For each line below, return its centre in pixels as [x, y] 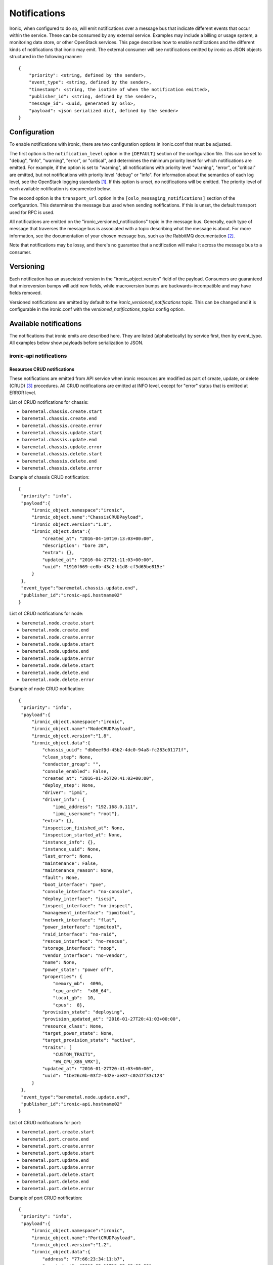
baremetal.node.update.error [58, 658]
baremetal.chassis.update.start [62, 433]
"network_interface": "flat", [80, 920]
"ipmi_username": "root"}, [86, 814]
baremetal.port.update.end [55, 1160]
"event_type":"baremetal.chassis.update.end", [80, 588]
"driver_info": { [64, 800]
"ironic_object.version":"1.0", [72, 524]
